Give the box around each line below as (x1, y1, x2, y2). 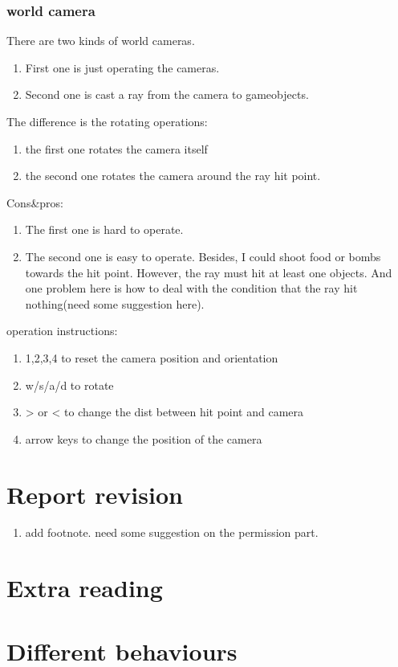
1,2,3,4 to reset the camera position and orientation (25, 349, 278, 366)
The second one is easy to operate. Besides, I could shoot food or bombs (25, 248, 381, 264)
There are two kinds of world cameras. (6, 32, 195, 49)
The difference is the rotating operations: (6, 113, 208, 129)
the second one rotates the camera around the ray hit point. (25, 167, 321, 184)
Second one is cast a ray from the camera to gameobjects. (25, 86, 309, 103)
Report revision (6, 477, 183, 510)
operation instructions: (6, 322, 118, 339)
